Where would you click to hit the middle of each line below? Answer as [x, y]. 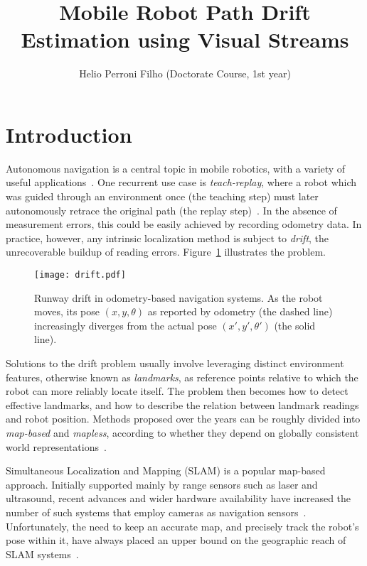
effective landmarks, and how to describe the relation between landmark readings [182, 404]
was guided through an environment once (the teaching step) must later [162, 196]
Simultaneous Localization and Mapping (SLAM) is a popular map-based [166, 470]
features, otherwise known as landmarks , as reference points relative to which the [182, 377]
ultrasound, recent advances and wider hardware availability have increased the [179, 498]
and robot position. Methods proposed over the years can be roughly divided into [183, 419]
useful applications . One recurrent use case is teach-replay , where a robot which [181, 182]
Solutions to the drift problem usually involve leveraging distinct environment [175, 363]
